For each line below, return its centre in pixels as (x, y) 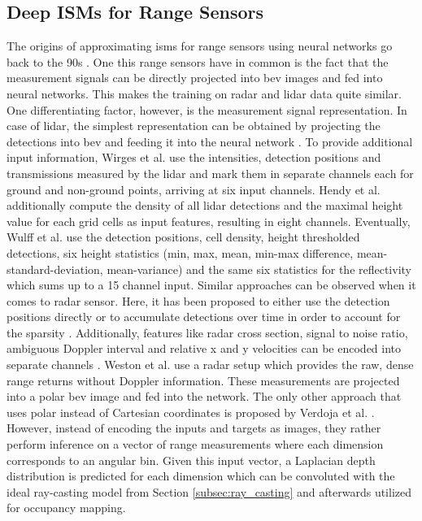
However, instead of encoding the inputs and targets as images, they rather (194, 428)
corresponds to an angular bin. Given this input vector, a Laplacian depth (191, 460)
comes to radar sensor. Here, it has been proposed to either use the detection (198, 300)
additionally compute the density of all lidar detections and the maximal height (205, 205)
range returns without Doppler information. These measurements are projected (203, 380)
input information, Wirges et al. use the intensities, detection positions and (194, 157)
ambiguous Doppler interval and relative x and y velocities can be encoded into (204, 348)
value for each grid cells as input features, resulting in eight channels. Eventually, (209, 221)
